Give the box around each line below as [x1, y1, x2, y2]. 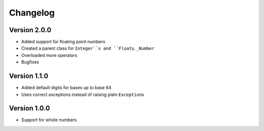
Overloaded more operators [21, 52, 78, 58]
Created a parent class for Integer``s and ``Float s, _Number [21, 45, 155, 51]
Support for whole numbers [21, 117, 77, 123]
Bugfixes [21, 59, 39, 65]
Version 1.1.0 [9, 72, 48, 80]
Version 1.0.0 [9, 104, 50, 112]
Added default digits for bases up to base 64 [21, 85, 112, 91]
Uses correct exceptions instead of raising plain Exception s [21, 92, 144, 97]
